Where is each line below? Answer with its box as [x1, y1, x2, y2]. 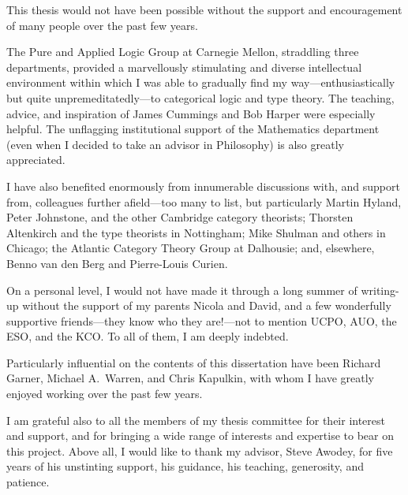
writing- [361, 281, 399, 298]
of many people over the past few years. [6, 17, 198, 33]
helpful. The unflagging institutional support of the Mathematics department [6, 121, 380, 137]
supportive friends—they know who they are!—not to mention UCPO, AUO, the [6, 312, 397, 329]
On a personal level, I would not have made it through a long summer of [6, 281, 357, 298]
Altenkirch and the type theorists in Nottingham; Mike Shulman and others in [6, 224, 386, 240]
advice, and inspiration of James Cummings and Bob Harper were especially [6, 105, 376, 121]
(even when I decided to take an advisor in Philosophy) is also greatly [6, 136, 344, 152]
